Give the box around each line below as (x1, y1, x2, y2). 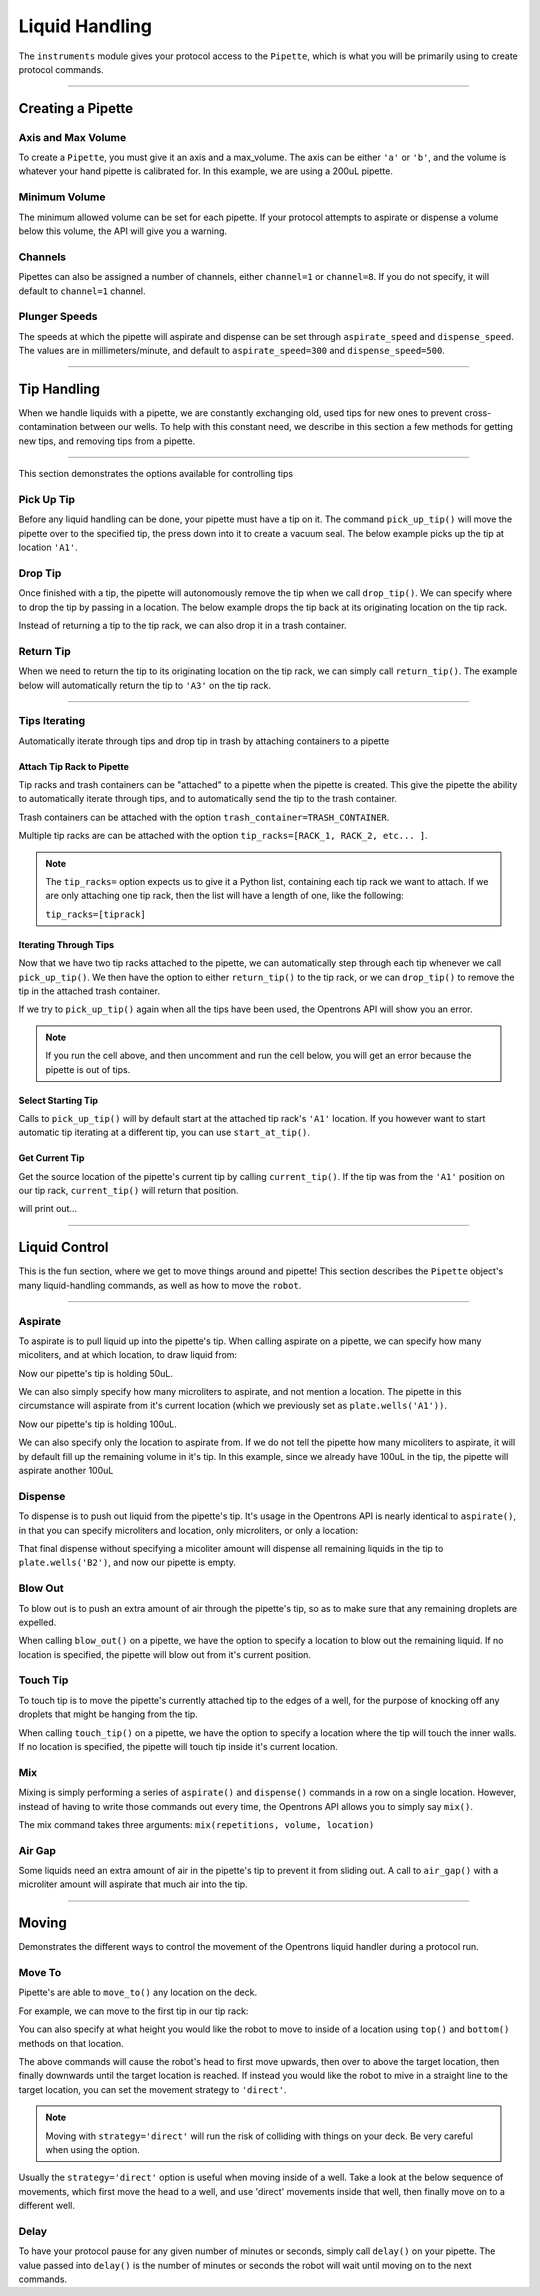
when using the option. (45, 2144, 140, 2155)
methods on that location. (18, 2037, 124, 2049)
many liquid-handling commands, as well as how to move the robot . (18, 1279, 302, 1291)
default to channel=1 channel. (18, 285, 146, 297)
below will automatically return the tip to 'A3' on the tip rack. (18, 679, 272, 691)
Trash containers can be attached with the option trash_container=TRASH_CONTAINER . (18, 811, 390, 823)
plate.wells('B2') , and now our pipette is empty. (18, 1556, 237, 1569)
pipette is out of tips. (45, 1063, 131, 1075)
